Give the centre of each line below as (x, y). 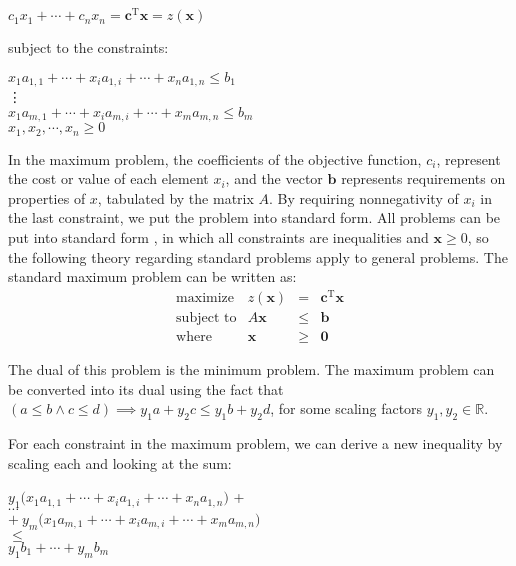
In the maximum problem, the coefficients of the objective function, (215, 158)
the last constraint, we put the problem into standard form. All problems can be (254, 217)
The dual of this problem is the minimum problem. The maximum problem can (251, 368)
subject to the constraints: (88, 47)
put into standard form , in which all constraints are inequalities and (218, 237)
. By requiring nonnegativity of (364, 197)
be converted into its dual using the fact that (146, 388)
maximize (205, 297)
